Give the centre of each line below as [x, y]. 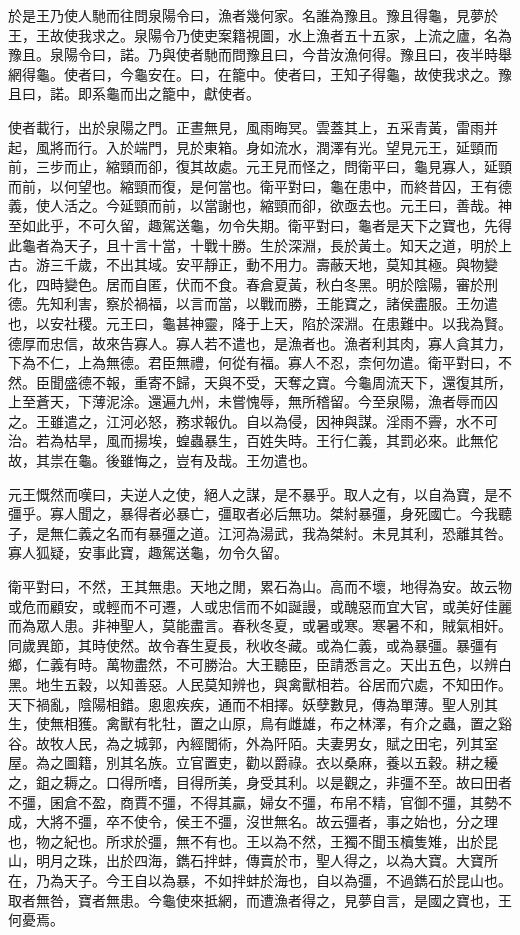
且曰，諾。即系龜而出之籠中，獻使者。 [134, 93]
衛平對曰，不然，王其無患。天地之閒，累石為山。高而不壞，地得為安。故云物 [260, 586]
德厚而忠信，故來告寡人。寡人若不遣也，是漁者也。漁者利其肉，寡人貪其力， [260, 342]
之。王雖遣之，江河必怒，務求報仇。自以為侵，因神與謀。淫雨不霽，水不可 [253, 420]
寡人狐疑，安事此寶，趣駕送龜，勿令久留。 [148, 552]
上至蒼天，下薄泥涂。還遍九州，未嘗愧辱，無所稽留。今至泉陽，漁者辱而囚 [253, 401]
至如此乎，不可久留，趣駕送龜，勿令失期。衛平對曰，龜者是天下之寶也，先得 [260, 224]
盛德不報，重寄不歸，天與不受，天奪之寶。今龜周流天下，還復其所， [287, 381]
